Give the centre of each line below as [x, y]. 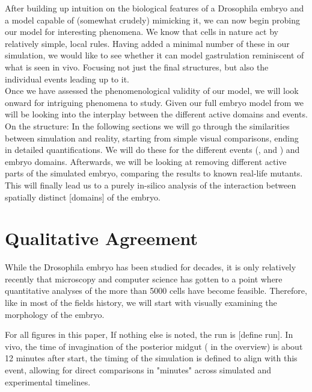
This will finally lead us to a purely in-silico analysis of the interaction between [151, 185]
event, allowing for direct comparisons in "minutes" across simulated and [138, 369]
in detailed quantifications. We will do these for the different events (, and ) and [152, 150]
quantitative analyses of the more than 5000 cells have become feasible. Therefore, [156, 291]
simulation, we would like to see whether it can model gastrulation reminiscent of [154, 55]
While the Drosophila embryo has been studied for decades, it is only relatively [151, 267]
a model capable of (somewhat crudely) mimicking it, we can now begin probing [152, 20]
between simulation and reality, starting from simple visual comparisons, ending [152, 138]
